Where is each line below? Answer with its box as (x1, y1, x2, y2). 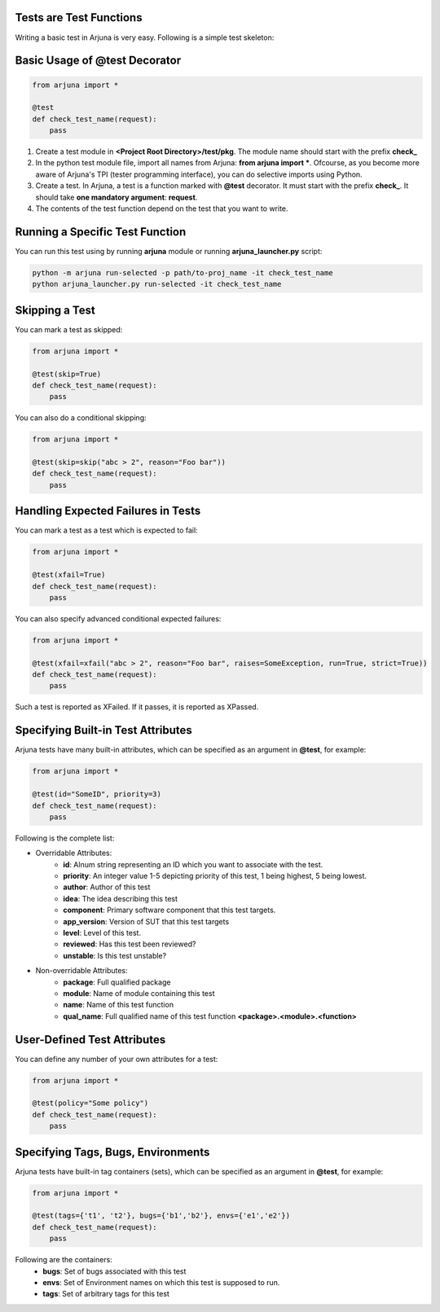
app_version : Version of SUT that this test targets (63, 916, 230, 926)
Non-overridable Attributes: (35, 966, 128, 976)
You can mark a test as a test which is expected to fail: (15, 525, 199, 535)
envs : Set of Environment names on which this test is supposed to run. (42, 1278, 280, 1287)
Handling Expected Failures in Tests (15, 504, 201, 518)
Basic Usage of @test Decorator (15, 54, 182, 68)
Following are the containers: (15, 1255, 113, 1265)
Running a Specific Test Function (15, 225, 187, 239)
